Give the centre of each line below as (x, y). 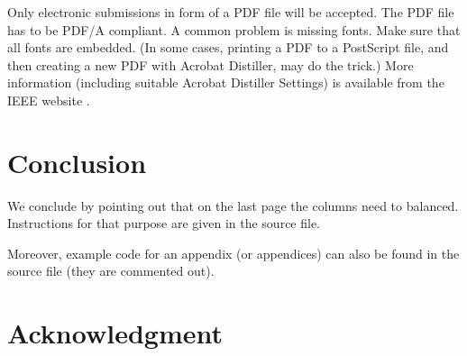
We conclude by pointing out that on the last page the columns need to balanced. (233, 205)
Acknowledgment (115, 333)
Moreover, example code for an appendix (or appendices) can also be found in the (233, 253)
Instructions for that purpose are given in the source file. (164, 223)
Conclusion (77, 162)
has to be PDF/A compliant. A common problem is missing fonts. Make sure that (234, 29)
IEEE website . (49, 100)
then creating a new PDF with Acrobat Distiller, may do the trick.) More (211, 64)
